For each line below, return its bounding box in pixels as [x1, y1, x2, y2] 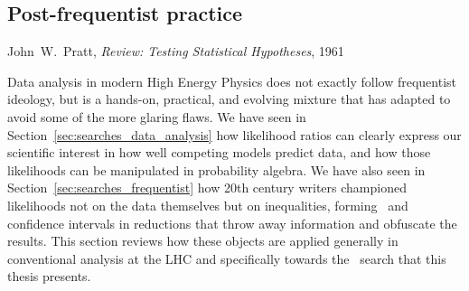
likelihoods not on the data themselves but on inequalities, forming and [7, 195, 408, 214]
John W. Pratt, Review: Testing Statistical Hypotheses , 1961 [7, 42, 344, 61]
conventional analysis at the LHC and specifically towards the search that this [7, 249, 446, 268]
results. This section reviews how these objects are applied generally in [7, 231, 399, 250]
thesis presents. [7, 267, 91, 286]
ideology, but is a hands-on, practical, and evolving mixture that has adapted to [7, 89, 451, 108]
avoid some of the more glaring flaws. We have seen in [7, 107, 306, 126]
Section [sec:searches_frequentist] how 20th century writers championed [7, 178, 407, 197]
